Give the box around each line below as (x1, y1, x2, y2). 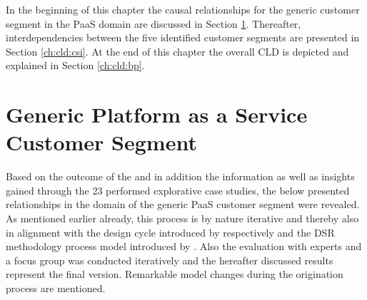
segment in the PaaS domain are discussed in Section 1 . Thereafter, (6, 16, 301, 31)
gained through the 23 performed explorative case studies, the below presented (6, 182, 350, 197)
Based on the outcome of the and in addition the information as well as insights (6, 169, 355, 184)
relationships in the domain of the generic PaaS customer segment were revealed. (6, 197, 360, 212)
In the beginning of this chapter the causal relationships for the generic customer (6, 2, 360, 16)
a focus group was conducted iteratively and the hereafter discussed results (6, 252, 333, 267)
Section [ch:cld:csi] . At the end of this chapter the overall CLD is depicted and (6, 43, 349, 58)
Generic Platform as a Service (6, 100, 308, 129)
